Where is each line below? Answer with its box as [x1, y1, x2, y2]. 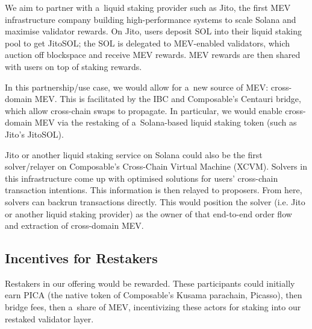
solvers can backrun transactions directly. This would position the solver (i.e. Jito [5, 195, 305, 208]
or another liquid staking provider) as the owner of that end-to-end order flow [5, 207, 292, 220]
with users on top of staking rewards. [5, 60, 142, 72]
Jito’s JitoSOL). [5, 127, 64, 140]
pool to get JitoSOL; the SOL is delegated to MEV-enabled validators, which [5, 36, 290, 49]
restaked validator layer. [5, 312, 94, 325]
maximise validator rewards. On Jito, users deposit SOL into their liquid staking [5, 25, 302, 37]
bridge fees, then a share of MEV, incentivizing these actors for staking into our [5, 301, 301, 313]
